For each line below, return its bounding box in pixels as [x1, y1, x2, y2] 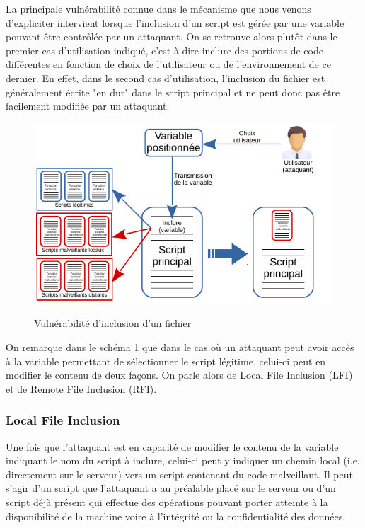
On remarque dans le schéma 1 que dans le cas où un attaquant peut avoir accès [6, 340, 354, 355]
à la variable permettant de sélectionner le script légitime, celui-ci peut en [6, 353, 326, 368]
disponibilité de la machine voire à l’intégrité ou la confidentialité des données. [6, 508, 346, 523]
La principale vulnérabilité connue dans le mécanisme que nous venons [6, 1, 311, 16]
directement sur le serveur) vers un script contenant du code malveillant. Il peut [6, 466, 353, 481]
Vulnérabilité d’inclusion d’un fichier [34, 316, 192, 331]
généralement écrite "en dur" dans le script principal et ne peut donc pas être [6, 84, 340, 99]
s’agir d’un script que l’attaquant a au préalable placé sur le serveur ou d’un [6, 481, 336, 495]
